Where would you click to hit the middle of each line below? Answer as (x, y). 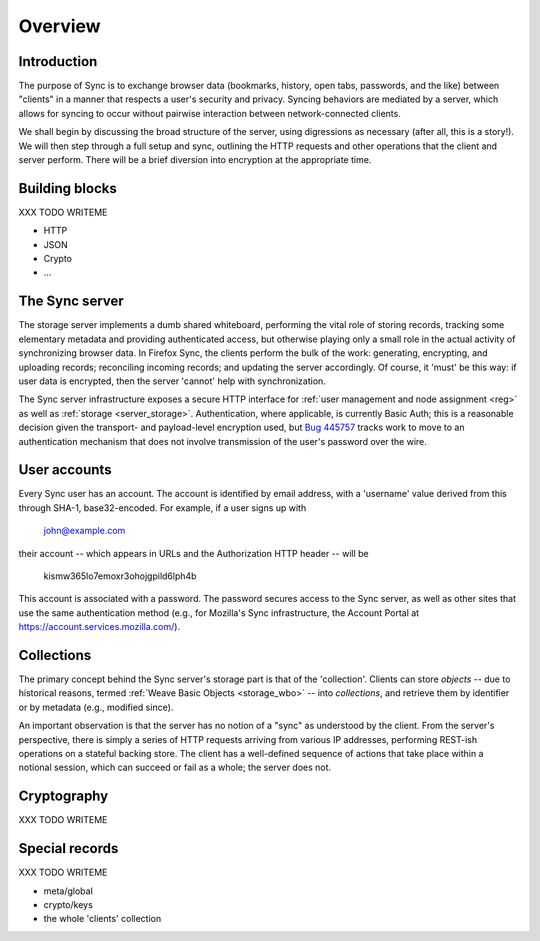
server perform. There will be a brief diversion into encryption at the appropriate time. (195, 160)
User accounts (65, 470)
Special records (68, 848)
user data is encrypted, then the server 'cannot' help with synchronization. (172, 381)
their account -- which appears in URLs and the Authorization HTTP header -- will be (193, 553)
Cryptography (63, 796)
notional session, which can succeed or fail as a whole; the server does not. (175, 767)
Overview (59, 26)
